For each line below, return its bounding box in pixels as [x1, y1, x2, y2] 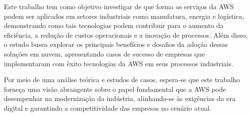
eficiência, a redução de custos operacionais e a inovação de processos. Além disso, [4, 29, 248, 40]
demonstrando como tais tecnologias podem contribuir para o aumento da [4, 20, 224, 30]
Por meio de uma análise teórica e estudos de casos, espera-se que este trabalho [4, 74, 240, 85]
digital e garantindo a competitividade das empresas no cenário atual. [4, 102, 211, 113]
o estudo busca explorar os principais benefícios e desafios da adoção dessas [4, 39, 228, 49]
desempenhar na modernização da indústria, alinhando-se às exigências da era [4, 93, 235, 103]
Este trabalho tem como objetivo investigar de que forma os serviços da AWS [4, 1, 234, 11]
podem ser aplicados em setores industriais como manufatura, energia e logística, [4, 11, 244, 21]
